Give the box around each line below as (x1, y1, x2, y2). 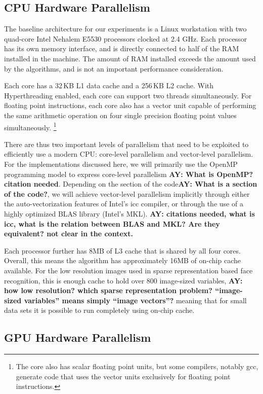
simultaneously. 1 (4, 120, 57, 132)
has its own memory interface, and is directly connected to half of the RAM (4, 43, 239, 54)
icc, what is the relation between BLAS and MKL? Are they (4, 218, 220, 229)
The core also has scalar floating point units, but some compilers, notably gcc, (16, 361, 258, 372)
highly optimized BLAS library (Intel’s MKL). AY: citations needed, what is (4, 208, 255, 219)
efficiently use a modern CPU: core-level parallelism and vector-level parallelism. (4, 149, 253, 159)
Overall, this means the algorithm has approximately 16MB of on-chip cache (4, 255, 241, 266)
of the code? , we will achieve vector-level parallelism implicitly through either (4, 188, 250, 199)
